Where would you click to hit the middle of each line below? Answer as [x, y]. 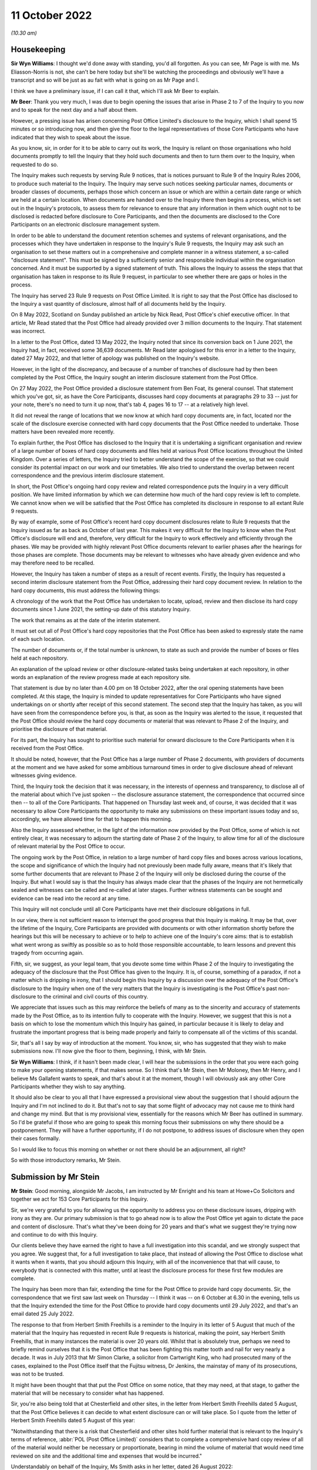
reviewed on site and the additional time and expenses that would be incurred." [107, 1456]
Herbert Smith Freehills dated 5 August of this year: [73, 1421]
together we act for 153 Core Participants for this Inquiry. [80, 1199]
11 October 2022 [51, 15]
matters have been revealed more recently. [63, 432]
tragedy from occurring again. [47, 953]
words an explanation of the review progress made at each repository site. [101, 677]
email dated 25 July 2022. [43, 1314]
